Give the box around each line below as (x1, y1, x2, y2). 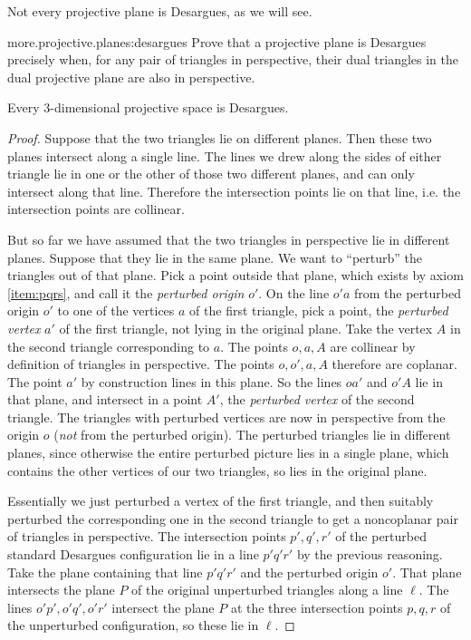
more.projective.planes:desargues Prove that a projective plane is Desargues (7, 32, 427, 51)
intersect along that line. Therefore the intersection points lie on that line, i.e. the (7, 181, 461, 200)
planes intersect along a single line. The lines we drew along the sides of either (7, 146, 442, 165)
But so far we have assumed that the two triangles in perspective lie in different (7, 229, 450, 248)
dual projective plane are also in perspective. (7, 67, 255, 86)
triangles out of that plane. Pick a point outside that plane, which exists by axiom (7, 266, 464, 285)
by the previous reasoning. (296, 545, 443, 564)
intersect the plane (111, 597, 215, 616)
